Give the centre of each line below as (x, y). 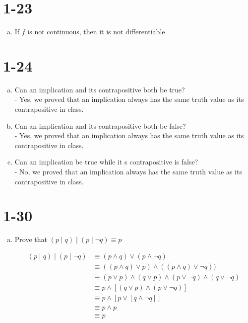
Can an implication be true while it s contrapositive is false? (106, 162)
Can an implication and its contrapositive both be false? (100, 125)
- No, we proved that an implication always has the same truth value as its (128, 171)
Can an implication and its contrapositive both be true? (100, 89)
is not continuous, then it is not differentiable (96, 32)
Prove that (31, 239)
